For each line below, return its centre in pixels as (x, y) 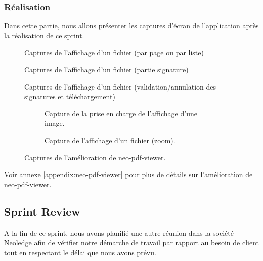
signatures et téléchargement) (70, 96)
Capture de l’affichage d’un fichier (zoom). (110, 140)
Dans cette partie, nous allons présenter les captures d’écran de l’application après (131, 26)
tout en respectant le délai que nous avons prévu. (80, 252)
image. (55, 123)
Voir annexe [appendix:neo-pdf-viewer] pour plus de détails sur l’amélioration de (128, 174)
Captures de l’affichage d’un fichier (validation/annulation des (120, 86)
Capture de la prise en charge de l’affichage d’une (121, 113)
